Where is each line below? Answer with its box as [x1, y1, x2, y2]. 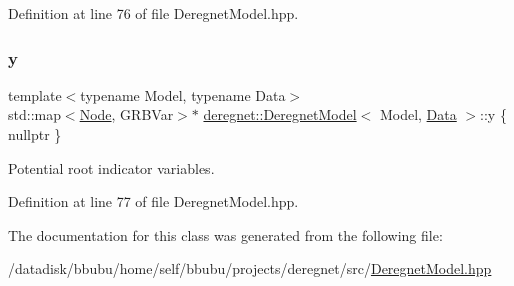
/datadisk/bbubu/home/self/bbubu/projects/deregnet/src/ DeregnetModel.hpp [8, 258, 492, 279]
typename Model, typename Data [80, 84, 286, 105]
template [8, 84, 62, 105]
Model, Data [379, 104, 457, 125]
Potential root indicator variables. [8, 157, 215, 178]
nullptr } [8, 124, 62, 144]
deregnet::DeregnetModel [203, 104, 357, 125]
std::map [8, 104, 61, 125]
